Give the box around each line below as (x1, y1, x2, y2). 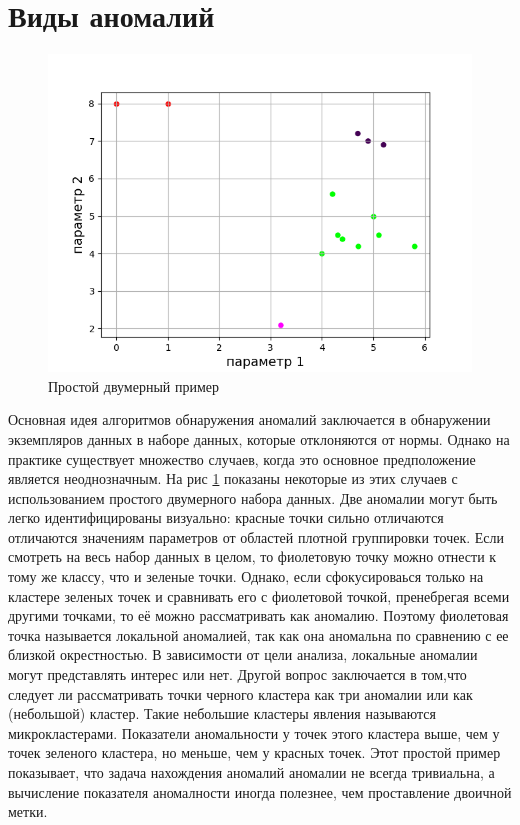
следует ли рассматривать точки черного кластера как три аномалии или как (8, 683, 473, 704)
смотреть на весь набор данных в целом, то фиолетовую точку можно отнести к (8, 546, 497, 567)
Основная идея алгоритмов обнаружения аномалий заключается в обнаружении (8, 409, 491, 430)
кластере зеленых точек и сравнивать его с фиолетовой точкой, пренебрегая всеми (8, 585, 510, 606)
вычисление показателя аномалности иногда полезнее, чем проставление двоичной (8, 781, 512, 802)
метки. (8, 801, 48, 822)
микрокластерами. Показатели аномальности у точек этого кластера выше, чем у (8, 722, 500, 743)
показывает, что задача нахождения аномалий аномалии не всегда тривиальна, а (8, 762, 495, 782)
